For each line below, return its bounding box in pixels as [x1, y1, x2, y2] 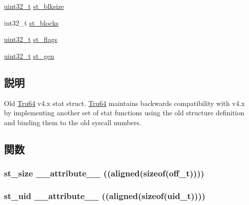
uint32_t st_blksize [4, 1, 64, 11]
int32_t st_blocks [4, 17, 59, 28]
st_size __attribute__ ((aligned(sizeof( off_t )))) [4, 167, 205, 179]
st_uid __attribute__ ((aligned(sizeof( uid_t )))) [4, 189, 206, 202]
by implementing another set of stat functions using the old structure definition [4, 107, 245, 118]
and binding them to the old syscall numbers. [4, 117, 141, 127]
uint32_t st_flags [4, 34, 57, 44]
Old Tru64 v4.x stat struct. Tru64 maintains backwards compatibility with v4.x [4, 98, 245, 108]
